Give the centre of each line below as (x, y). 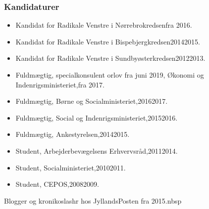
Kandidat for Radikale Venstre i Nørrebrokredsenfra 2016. (104, 25)
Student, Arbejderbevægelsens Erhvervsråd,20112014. (97, 150)
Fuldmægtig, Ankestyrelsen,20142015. (73, 134)
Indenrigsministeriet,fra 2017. (60, 84)
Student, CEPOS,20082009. (57, 184)
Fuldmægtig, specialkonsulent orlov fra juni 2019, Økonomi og (110, 75)
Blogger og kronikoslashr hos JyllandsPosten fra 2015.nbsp (93, 200)
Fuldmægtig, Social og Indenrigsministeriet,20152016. (97, 117)
